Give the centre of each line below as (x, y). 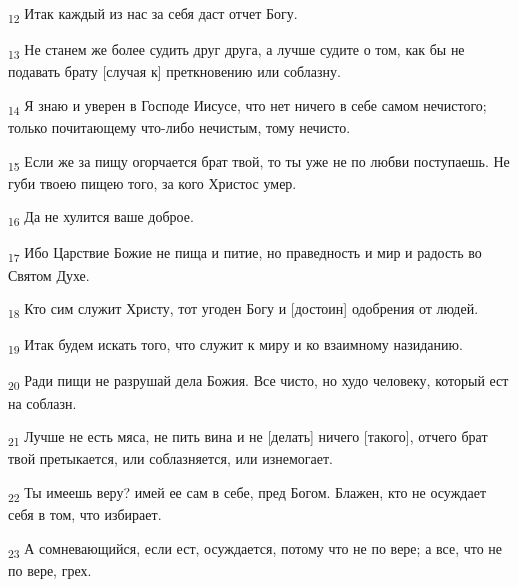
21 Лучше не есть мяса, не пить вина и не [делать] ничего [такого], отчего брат (248, 437)
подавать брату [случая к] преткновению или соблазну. (174, 71)
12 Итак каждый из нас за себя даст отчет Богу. (153, 14)
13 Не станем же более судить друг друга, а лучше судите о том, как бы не (236, 50)
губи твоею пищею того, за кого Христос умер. (152, 182)
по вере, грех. (50, 569)
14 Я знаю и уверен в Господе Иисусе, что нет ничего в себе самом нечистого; (247, 106)
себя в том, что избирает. (85, 513)
